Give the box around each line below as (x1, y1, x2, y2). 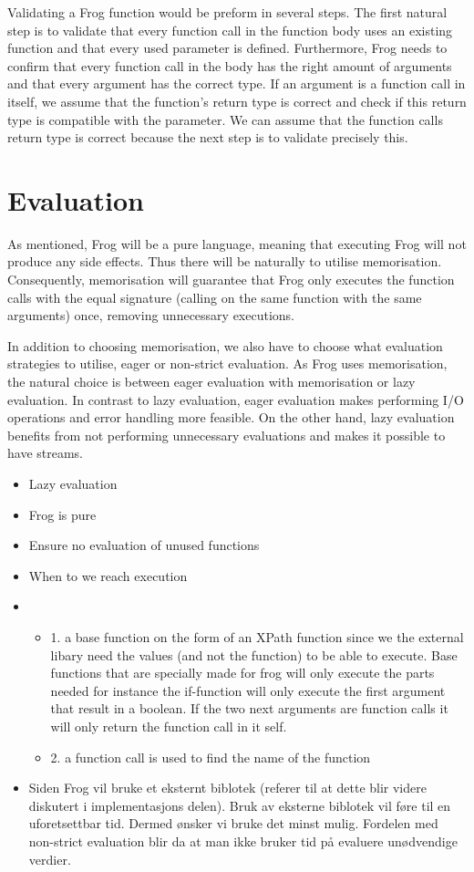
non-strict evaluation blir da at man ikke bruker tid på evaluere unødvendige (28, 831, 458, 850)
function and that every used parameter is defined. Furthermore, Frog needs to (7, 38, 448, 57)
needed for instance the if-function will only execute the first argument (50, 680, 446, 700)
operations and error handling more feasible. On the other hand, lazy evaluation (7, 408, 455, 427)
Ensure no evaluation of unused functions (28, 535, 260, 555)
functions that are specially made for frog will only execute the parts (50, 663, 435, 682)
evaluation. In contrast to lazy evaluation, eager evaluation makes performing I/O (7, 389, 464, 409)
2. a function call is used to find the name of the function (50, 747, 371, 766)
